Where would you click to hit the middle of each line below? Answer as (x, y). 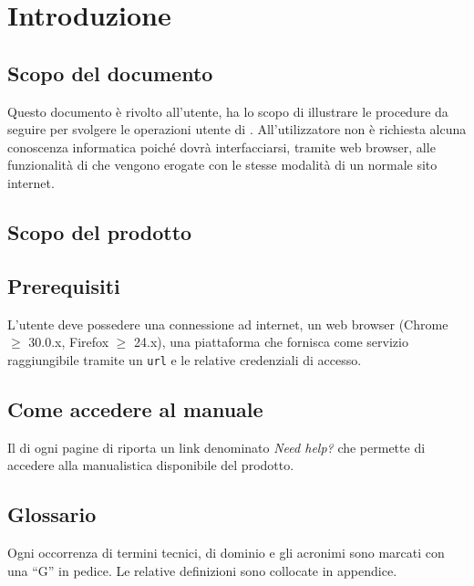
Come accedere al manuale (135, 408)
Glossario (52, 514)
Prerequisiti (64, 285)
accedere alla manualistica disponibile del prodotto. (151, 465)
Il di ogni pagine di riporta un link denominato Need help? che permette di (216, 447)
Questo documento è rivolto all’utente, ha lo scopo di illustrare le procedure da (228, 111)
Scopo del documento (110, 73)
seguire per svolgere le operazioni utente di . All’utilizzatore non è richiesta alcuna (237, 129)
